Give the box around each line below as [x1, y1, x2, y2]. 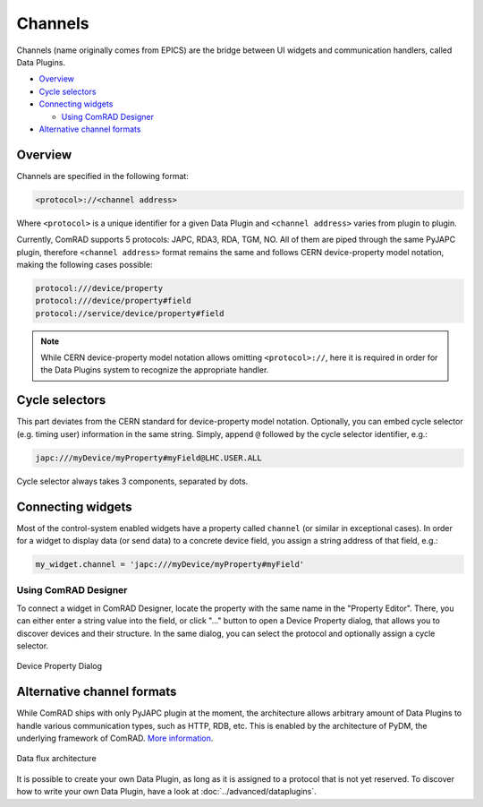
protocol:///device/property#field [35, 296, 191, 306]
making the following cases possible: [16, 259, 153, 270]
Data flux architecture [16, 753, 97, 764]
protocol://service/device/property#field [35, 308, 225, 318]
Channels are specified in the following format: [16, 170, 190, 181]
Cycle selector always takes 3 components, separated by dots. [16, 476, 249, 486]
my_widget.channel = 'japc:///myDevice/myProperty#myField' [35, 560, 305, 570]
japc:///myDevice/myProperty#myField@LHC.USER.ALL [35, 452, 263, 463]
